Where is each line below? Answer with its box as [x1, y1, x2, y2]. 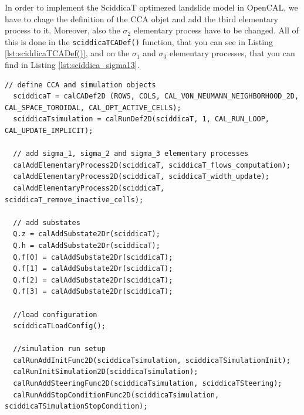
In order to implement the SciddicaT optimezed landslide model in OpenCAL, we [5, 1, 298, 13]
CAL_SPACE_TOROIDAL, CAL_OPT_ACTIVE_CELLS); [5, 103, 181, 112]
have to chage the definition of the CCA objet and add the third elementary [5, 12, 278, 25]
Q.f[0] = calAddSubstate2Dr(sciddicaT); [13, 253, 173, 261]
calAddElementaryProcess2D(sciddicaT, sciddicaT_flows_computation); [13, 161, 291, 169]
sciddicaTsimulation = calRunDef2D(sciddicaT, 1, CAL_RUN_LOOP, [13, 115, 270, 124]
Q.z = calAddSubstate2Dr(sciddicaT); [13, 230, 160, 239]
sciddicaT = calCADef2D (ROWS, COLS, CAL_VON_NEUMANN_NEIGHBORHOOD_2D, [13, 92, 299, 101]
